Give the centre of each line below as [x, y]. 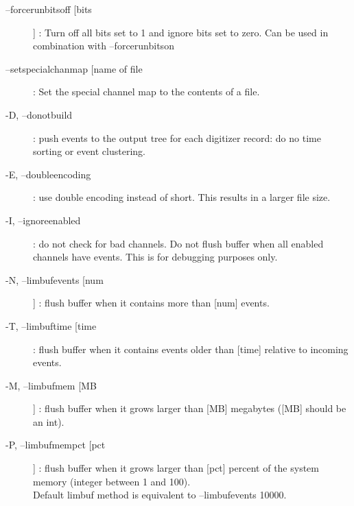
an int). [49, 421]
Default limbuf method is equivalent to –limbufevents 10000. [160, 495]
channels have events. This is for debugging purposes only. [155, 257]
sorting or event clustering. [89, 151]
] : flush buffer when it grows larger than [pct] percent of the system [176, 468]
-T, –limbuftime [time [51, 325]
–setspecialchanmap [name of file [74, 68]
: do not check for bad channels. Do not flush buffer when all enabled [178, 243]
